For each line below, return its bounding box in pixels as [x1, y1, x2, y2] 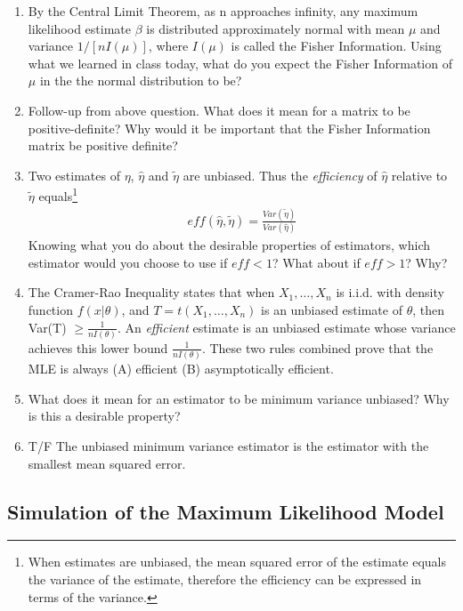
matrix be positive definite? [28, 136, 178, 155]
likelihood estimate [28, 19, 131, 37]
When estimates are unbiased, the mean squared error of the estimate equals [28, 552, 447, 571]
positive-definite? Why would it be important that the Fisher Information [28, 118, 431, 137]
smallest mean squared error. [28, 454, 186, 472]
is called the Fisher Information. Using [231, 36, 442, 55]
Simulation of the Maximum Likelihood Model [7, 497, 444, 525]
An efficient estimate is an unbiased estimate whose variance [125, 318, 456, 336]
